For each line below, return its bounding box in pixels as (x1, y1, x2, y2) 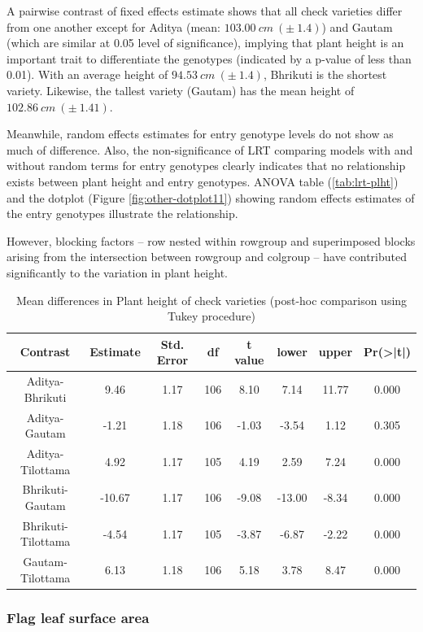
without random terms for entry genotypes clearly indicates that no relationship (7, 157, 406, 174)
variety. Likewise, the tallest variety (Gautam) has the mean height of (7, 81, 355, 98)
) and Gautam (321, 18, 393, 35)
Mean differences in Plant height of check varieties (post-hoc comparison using (15, 291, 408, 308)
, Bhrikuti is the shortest (263, 66, 387, 83)
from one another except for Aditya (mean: (7, 18, 221, 35)
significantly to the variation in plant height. (7, 264, 228, 281)
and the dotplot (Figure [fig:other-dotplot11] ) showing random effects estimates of (7, 189, 415, 206)
